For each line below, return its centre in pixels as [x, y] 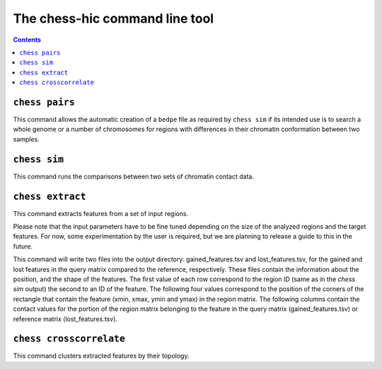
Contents [27, 40]
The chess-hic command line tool [114, 18]
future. [23, 246]
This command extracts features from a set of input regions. [101, 213]
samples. [27, 139]
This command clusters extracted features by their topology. [101, 356]
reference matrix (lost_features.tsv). [65, 319]
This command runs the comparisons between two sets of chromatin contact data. [134, 176]
